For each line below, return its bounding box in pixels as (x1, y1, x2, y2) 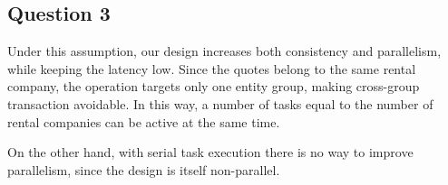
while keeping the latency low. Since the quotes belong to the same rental (7, 59, 416, 78)
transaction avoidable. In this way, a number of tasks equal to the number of (7, 94, 433, 113)
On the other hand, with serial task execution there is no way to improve (7, 143, 414, 162)
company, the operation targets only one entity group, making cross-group (7, 77, 420, 96)
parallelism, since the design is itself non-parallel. (7, 160, 280, 179)
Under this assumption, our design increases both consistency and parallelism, (7, 42, 442, 60)
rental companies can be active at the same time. (7, 112, 280, 131)
